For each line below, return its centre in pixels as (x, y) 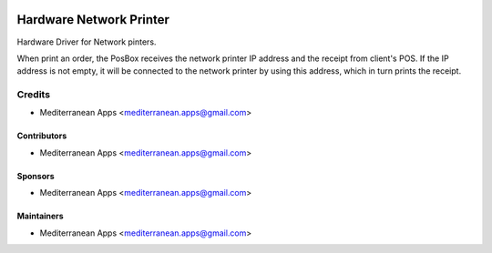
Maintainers (40, 216)
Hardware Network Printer (93, 20)
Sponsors (36, 176)
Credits (33, 95)
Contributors (42, 136)
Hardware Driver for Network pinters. (87, 42)
